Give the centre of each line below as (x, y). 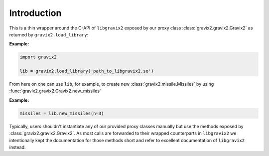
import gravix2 (38, 57)
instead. (17, 147)
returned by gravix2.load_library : (49, 34)
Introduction (35, 13)
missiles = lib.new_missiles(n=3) (62, 113)
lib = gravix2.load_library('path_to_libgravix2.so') (87, 71)
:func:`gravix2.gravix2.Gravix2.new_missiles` (55, 91)
